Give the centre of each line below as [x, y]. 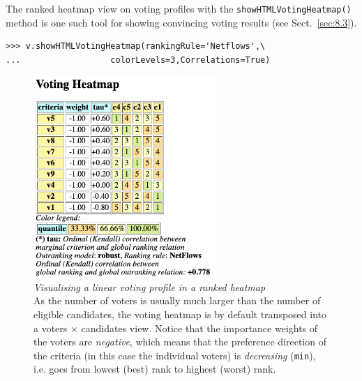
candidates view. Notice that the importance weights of [199, 328]
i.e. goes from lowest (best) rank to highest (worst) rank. [155, 369]
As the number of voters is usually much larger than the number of [177, 300]
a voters [51, 328]
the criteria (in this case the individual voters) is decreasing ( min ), [175, 355]
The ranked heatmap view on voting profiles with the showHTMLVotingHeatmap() [179, 8]
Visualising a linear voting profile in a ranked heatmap [150, 286]
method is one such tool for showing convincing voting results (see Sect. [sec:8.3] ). [181, 22]
